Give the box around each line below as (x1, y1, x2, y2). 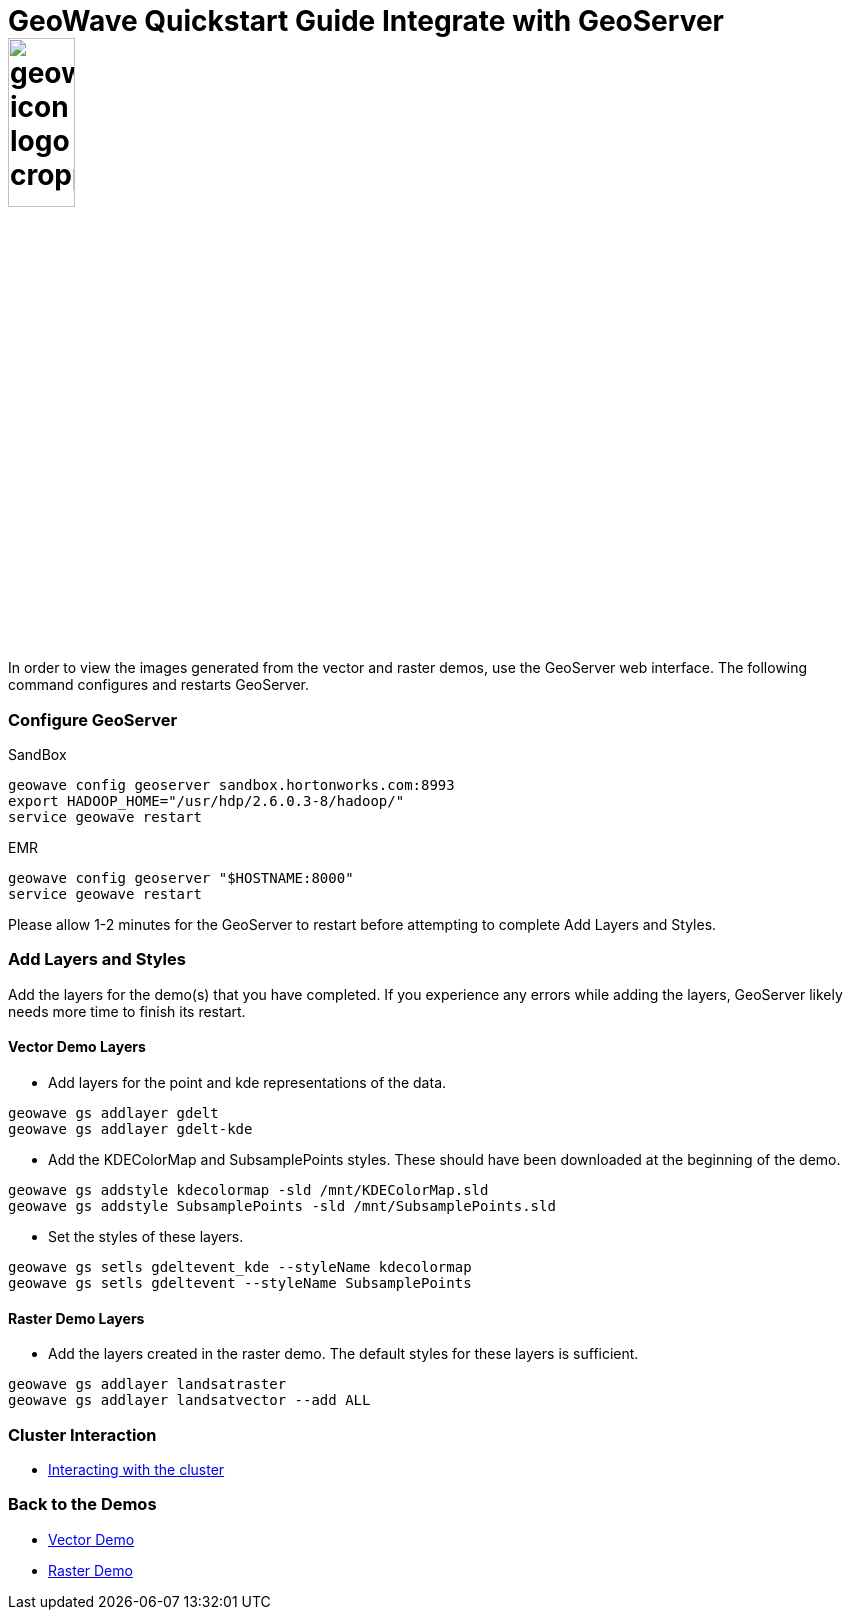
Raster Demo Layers (8, 1309, 145, 1327)
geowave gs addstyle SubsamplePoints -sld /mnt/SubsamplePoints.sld (8, 1198, 556, 1215)
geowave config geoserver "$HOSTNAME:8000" (8, 870, 354, 887)
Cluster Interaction (8, 1424, 157, 1445)
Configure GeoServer (8, 709, 178, 730)
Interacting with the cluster (48, 1460, 225, 1478)
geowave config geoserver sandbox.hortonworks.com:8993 (8, 777, 455, 794)
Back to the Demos (8, 1494, 157, 1515)
